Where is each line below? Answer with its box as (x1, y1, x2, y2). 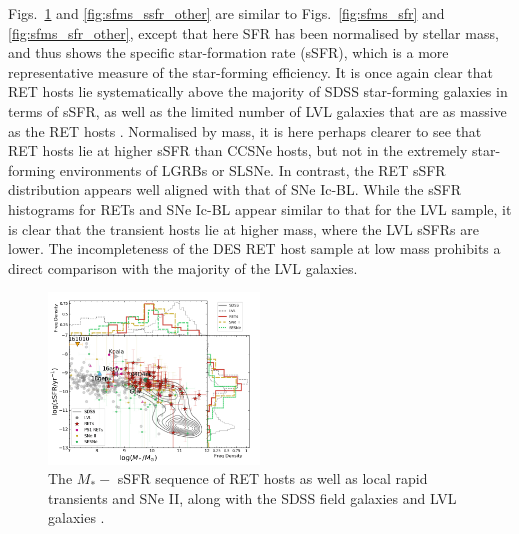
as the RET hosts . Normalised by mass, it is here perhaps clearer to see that (8, 120, 482, 141)
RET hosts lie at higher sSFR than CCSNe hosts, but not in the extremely (8, 140, 468, 161)
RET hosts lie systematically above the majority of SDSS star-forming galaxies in (8, 81, 508, 102)
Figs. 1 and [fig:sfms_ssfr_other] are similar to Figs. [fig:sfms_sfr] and (8, 3, 445, 23)
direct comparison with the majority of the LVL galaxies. (8, 257, 358, 278)
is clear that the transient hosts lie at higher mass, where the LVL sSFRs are (8, 218, 479, 239)
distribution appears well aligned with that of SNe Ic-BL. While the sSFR (8, 179, 461, 200)
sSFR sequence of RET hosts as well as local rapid (117, 468, 428, 489)
